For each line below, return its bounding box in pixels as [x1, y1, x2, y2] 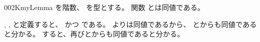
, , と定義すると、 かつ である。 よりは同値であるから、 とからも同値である [4, 18, 257, 29]
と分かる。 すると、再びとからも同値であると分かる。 [4, 28, 184, 39]
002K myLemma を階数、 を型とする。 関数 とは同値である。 [4, 2, 205, 12]
